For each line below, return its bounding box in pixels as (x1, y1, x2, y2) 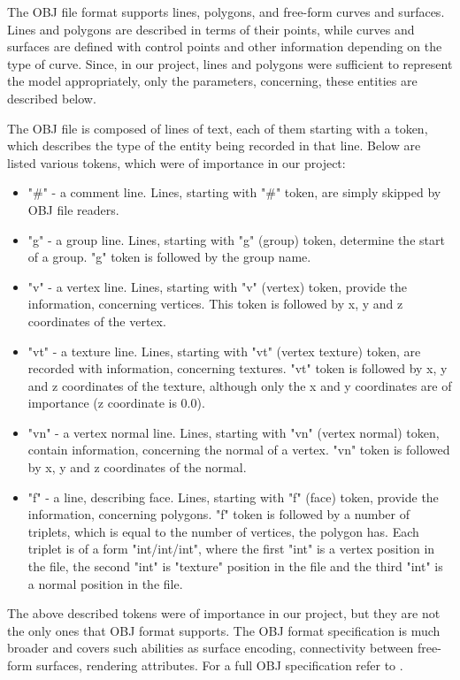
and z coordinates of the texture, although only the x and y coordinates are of (27, 376, 452, 394)
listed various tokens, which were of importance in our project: (7, 153, 346, 172)
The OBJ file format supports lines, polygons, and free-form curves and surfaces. (7, 3, 445, 20)
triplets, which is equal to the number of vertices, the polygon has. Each (27, 522, 419, 540)
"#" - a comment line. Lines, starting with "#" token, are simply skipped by (27, 183, 441, 202)
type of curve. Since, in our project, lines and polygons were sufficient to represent (7, 54, 453, 73)
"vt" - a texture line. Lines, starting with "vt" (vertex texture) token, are (27, 341, 421, 360)
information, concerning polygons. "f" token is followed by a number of (27, 505, 410, 523)
